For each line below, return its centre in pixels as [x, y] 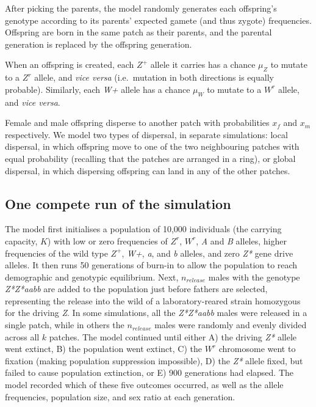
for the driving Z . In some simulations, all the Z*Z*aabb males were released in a [156, 313]
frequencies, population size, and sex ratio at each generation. [120, 396]
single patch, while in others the [65, 325]
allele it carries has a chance [203, 64]
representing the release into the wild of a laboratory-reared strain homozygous [153, 300]
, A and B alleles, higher [241, 240]
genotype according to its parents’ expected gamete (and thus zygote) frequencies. [158, 20]
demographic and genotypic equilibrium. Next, [92, 277]
